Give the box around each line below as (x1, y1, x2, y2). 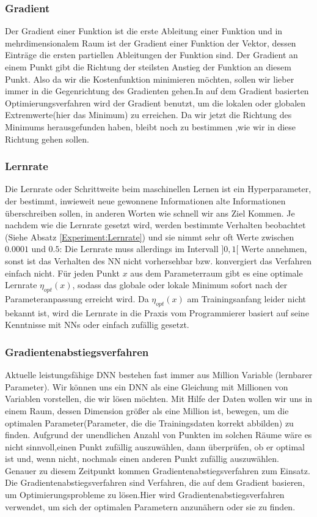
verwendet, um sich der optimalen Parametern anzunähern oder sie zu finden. (5, 500, 296, 513)
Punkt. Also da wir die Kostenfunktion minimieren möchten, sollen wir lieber (5, 72, 294, 85)
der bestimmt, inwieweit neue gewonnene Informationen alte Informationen (5, 194, 286, 207)
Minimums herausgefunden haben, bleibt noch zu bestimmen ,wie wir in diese (5, 120, 296, 133)
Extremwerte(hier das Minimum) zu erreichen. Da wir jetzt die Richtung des (5, 108, 292, 121)
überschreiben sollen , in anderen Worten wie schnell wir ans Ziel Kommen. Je (5, 206, 295, 219)
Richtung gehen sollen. (5, 132, 89, 145)
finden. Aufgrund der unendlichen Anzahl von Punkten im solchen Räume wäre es (5, 428, 312, 441)
